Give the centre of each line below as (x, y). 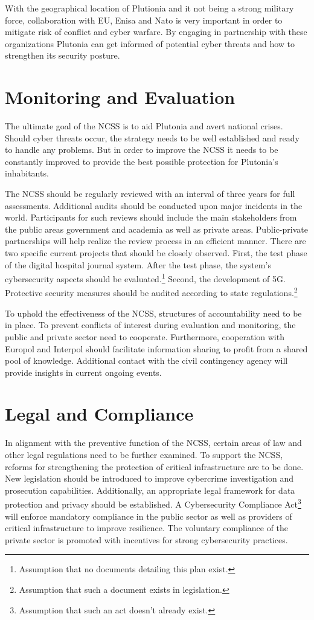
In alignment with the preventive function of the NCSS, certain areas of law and (153, 443)
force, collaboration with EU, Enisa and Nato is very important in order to (144, 20)
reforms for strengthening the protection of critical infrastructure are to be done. (154, 466)
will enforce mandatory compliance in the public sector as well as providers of (149, 516)
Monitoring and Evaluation (120, 97)
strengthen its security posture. (62, 55)
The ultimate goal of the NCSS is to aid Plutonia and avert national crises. (144, 126)
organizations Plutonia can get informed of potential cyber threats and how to (150, 43)
